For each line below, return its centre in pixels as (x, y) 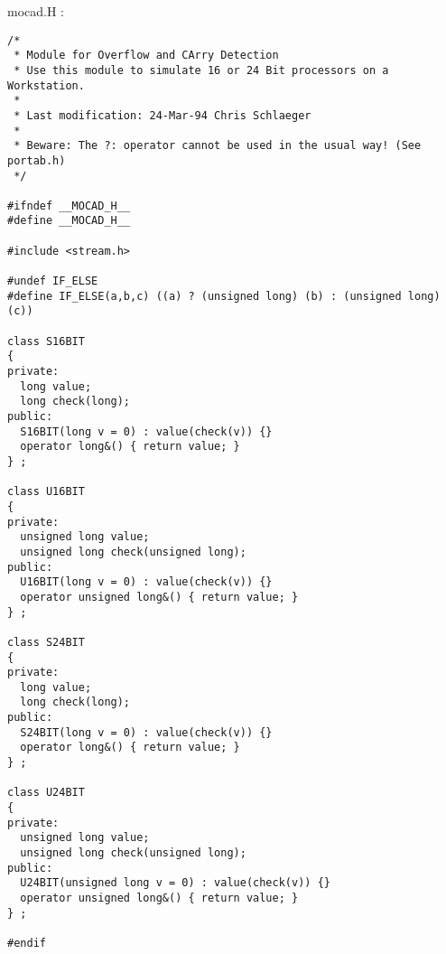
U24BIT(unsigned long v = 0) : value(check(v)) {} (175, 883)
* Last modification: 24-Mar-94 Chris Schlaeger (163, 115)
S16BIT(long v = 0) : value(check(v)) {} (146, 431)
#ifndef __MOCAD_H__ (69, 206)
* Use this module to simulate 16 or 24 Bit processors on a (201, 70)
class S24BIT (46, 642)
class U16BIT (46, 492)
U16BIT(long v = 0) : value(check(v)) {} (146, 582)
